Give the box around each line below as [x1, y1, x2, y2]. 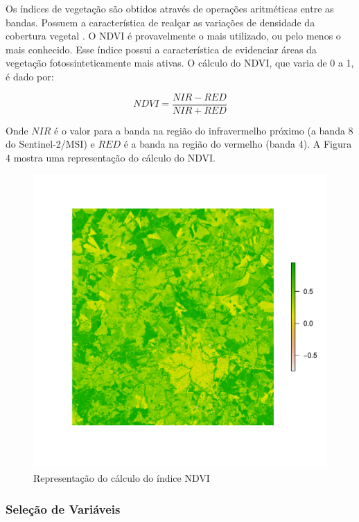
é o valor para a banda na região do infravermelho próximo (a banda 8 [54, 123, 353, 137]
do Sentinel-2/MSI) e [6, 137, 95, 151]
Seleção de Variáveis [6, 500, 121, 517]
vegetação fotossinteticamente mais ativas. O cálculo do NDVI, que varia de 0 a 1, [6, 55, 354, 70]
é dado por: [6, 69, 54, 83]
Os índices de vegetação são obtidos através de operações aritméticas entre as [6, 1, 334, 15]
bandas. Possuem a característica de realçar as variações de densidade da [6, 15, 315, 29]
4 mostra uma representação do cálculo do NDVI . [6, 150, 216, 164]
